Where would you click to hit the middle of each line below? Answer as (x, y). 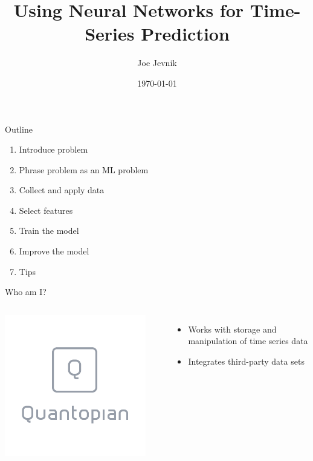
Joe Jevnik (157, 63)
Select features (46, 210)
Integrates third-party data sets (246, 361)
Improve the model (54, 251)
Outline (19, 129)
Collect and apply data (62, 190)
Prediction (185, 34)
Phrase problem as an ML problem (84, 169)
